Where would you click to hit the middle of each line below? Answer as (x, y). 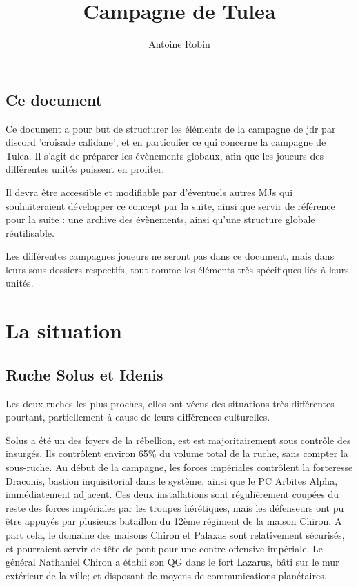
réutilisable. (30, 232)
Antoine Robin (179, 44)
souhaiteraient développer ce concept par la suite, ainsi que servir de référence (170, 205)
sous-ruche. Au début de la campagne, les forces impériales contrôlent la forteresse (179, 467)
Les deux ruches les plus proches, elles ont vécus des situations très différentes (170, 403)
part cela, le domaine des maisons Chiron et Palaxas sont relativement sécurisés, (175, 534)
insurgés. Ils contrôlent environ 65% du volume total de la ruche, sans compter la (177, 453)
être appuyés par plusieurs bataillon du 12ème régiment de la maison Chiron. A (174, 521)
